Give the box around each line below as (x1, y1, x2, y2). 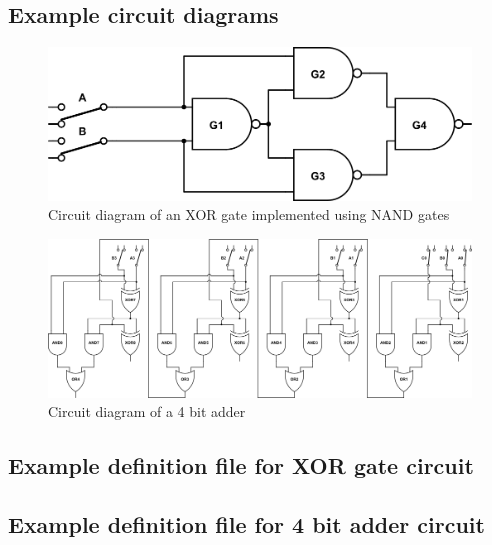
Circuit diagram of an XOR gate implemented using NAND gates (48, 204, 450, 225)
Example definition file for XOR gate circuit (8, 450, 474, 481)
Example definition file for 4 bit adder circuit (8, 508, 485, 539)
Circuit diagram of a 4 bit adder (48, 401, 246, 422)
